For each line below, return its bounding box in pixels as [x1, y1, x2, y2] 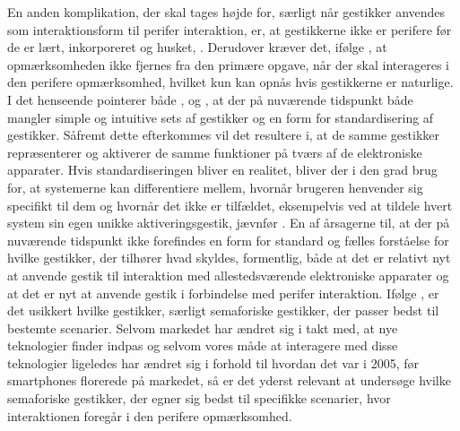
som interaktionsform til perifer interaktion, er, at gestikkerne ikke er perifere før [7, 20, 452, 39]
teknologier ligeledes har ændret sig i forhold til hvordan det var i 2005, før [7, 353, 419, 372]
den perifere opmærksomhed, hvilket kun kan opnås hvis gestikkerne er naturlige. [7, 73, 454, 91]
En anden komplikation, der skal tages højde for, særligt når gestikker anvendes [7, 3, 446, 21]
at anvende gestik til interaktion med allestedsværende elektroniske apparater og [7, 265, 449, 284]
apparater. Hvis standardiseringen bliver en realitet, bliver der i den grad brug [7, 160, 438, 179]
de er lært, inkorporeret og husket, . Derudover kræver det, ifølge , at [7, 38, 387, 56]
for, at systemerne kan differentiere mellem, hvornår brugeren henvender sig [7, 177, 423, 196]
